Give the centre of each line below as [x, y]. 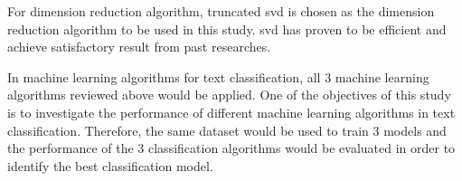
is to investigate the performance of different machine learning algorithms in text [231, 112]
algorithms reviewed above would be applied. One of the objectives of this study [229, 95]
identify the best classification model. [110, 165]
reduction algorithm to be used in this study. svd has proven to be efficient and [227, 29]
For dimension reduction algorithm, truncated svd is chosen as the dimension [221, 11]
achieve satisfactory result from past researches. [139, 47]
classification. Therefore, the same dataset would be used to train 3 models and [227, 130]
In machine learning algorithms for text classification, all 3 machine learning [218, 76]
